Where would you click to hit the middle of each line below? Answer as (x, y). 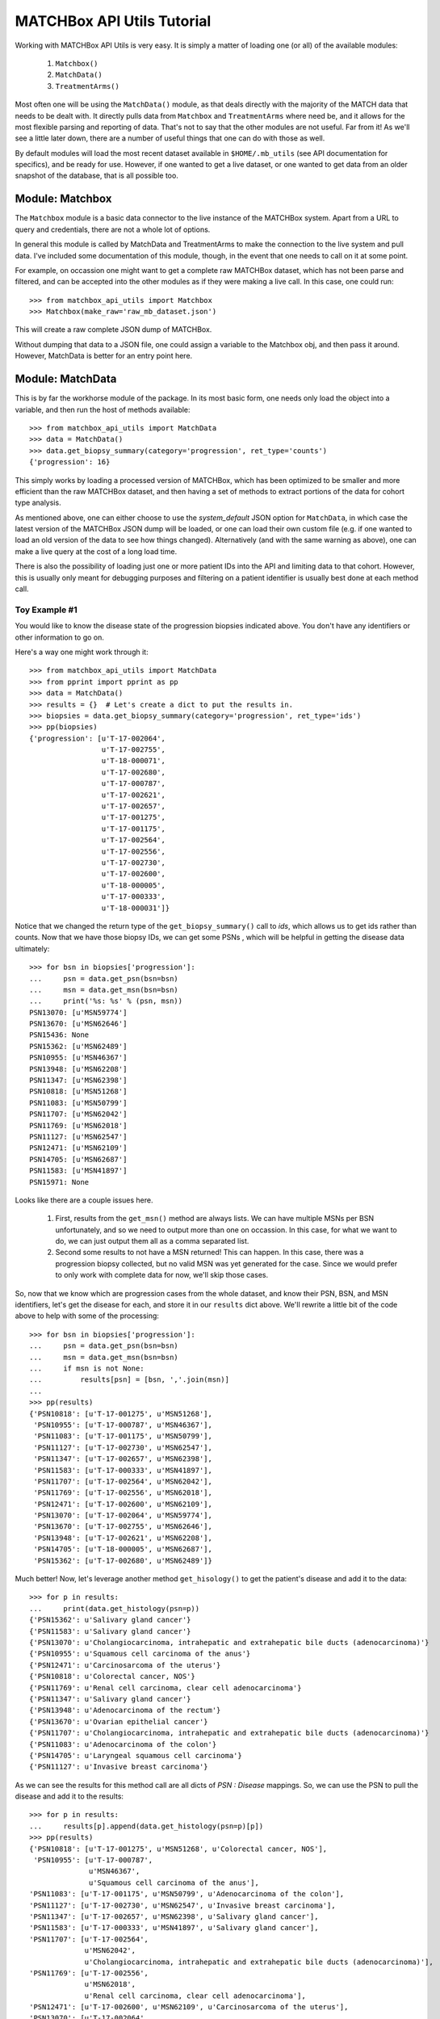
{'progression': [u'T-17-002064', (97, 738)
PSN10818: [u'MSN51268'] (78, 1091)
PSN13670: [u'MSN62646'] (78, 1024)
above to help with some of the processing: (87, 1316)
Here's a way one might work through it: (82, 652)
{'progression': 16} (70, 462)
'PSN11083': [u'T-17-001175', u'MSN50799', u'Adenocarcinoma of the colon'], (187, 1894)
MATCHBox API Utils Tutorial (113, 21)
